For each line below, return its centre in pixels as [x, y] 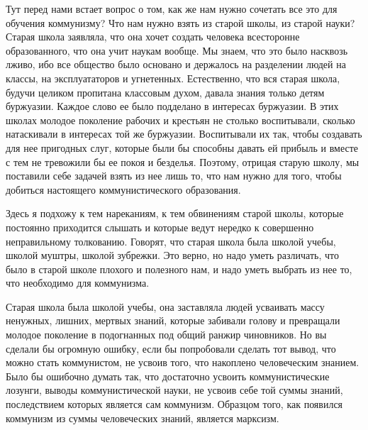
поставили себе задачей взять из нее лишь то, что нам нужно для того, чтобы [174, 176]
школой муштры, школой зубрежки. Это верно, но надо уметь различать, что [172, 255]
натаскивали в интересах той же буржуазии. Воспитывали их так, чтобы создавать [184, 134]
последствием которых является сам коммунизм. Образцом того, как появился [174, 404]
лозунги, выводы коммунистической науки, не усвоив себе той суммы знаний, [174, 390]
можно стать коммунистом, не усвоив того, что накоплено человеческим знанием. [183, 362]
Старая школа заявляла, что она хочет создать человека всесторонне [153, 37]
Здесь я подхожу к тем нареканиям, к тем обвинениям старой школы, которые [175, 213]
